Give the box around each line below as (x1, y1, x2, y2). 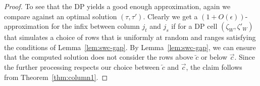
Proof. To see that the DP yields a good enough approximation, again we (4, 1, 231, 11)
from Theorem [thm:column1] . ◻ (4, 71, 108, 82)
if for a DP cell (171, 21, 218, 31)
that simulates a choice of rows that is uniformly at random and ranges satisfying (4, 32, 256, 42)
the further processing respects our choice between (4, 61, 160, 72)
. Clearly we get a (143, 11, 198, 21)
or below (200, 52, 228, 62)
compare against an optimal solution (4, 11, 117, 21)
